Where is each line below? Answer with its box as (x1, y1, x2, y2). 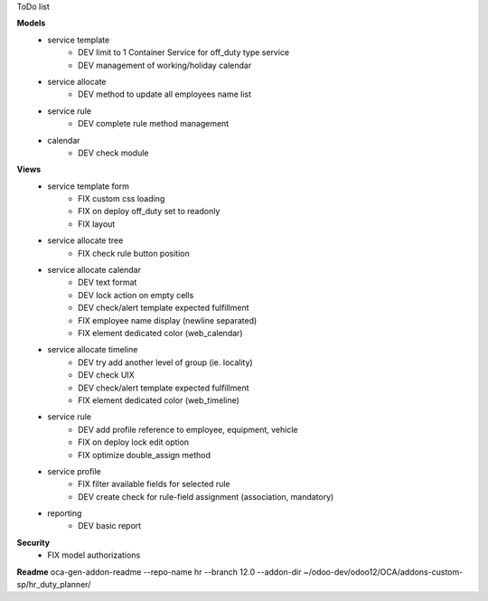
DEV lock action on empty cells (78, 289, 194, 300)
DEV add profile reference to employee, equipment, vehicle (78, 424, 298, 435)
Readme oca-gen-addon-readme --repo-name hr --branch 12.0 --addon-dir (16, 566, 302, 578)
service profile (47, 465, 101, 476)
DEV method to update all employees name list (78, 89, 252, 99)
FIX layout (78, 218, 116, 230)
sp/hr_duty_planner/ (16, 579, 91, 590)
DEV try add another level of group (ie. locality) (78, 357, 253, 368)
